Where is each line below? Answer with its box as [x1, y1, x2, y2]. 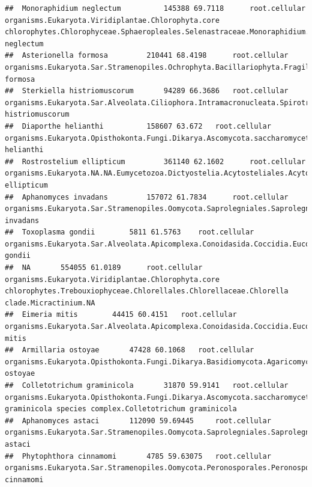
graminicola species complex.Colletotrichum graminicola [5, 405, 237, 414]
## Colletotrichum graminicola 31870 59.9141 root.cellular [5, 381, 289, 390]
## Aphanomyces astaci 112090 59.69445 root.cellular [5, 416, 271, 425]
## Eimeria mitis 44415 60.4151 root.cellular [5, 310, 237, 319]
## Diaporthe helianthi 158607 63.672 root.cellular [5, 121, 271, 130]
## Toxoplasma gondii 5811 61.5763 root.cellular [5, 228, 254, 237]
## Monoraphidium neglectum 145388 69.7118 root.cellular [5, 4, 306, 13]
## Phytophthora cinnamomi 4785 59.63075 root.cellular [5, 452, 271, 461]
